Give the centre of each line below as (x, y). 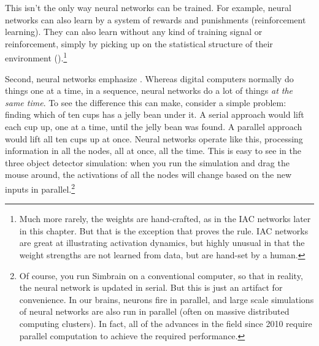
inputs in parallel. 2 (40, 188)
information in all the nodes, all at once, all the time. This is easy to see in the (153, 151)
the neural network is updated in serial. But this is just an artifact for (151, 287)
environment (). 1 (36, 57)
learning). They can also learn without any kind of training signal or (134, 32)
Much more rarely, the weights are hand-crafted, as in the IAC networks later (165, 219)
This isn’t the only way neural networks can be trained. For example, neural (148, 7)
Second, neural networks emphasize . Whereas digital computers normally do (149, 78)
